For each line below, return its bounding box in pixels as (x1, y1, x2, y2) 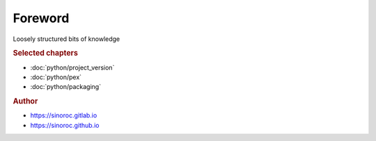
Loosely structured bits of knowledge (13, 35, 120, 43)
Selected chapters (13, 49, 78, 58)
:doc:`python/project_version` (30, 63, 115, 72)
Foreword (13, 10, 70, 26)
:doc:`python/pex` (30, 73, 82, 81)
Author (13, 97, 38, 106)
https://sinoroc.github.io (30, 121, 100, 129)
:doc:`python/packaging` (30, 83, 101, 91)
